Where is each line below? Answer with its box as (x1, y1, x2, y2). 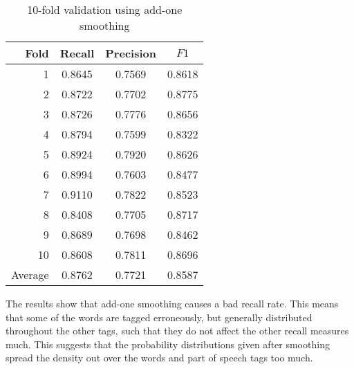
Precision (105, 45, 156, 61)
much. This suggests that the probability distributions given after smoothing (6, 336, 330, 351)
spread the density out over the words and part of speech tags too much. (6, 350, 313, 365)
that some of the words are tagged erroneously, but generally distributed (6, 309, 313, 324)
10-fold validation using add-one (27, 1, 183, 17)
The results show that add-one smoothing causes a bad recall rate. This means (6, 296, 339, 310)
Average (11, 267, 49, 282)
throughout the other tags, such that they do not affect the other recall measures (6, 323, 349, 338)
